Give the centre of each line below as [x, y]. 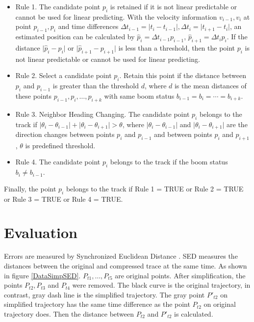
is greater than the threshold [96, 86]
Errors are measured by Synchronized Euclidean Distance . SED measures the [121, 256]
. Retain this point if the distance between [183, 75]
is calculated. [194, 313]
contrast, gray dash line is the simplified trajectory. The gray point [104, 294]
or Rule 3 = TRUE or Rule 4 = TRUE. [63, 199]
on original [220, 304]
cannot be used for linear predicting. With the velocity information [116, 16]
